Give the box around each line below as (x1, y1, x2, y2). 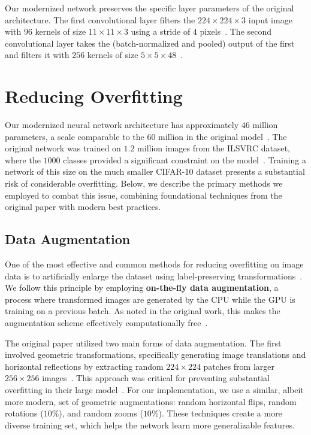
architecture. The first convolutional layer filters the (5, 13, 195, 26)
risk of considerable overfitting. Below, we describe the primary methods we (5, 177, 283, 190)
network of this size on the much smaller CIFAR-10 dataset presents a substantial (5, 165, 305, 178)
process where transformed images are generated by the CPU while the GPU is (5, 293, 295, 305)
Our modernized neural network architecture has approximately (5, 118, 239, 131)
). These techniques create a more (158, 407, 282, 419)
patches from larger (203, 360, 274, 372)
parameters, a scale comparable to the (5, 130, 144, 142)
